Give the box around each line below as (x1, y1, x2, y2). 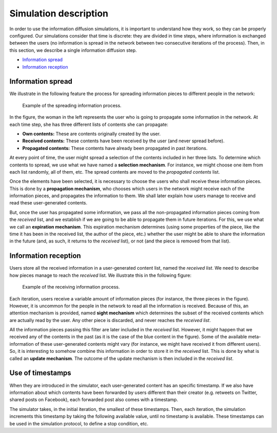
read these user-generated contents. (9, 200, 88, 206)
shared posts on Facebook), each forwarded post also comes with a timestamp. (9, 397, 179, 403)
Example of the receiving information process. (22, 284, 120, 290)
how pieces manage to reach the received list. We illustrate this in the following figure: (9, 272, 192, 278)
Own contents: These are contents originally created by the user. (22, 130, 161, 137)
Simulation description (9, 8, 109, 19)
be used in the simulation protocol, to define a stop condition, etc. (9, 420, 149, 426)
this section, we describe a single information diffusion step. (9, 47, 137, 53)
